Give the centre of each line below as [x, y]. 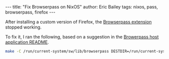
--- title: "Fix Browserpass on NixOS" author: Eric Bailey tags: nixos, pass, [82, 7]
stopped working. [23, 27]
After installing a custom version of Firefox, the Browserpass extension [78, 22]
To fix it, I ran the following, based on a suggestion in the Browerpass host [82, 37]
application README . [27, 42]
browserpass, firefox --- [30, 12]
